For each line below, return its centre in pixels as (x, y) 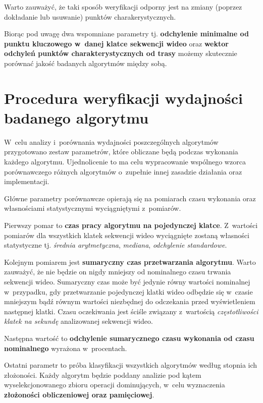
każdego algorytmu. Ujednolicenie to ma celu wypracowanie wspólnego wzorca (125, 162)
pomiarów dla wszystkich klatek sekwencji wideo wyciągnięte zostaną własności (127, 235)
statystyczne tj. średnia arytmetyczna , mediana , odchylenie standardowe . (116, 245)
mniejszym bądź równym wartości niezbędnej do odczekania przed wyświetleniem (130, 301)
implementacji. (27, 181)
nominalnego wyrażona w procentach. (66, 348)
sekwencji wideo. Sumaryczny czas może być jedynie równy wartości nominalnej (127, 281)
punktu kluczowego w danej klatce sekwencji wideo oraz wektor (116, 43)
